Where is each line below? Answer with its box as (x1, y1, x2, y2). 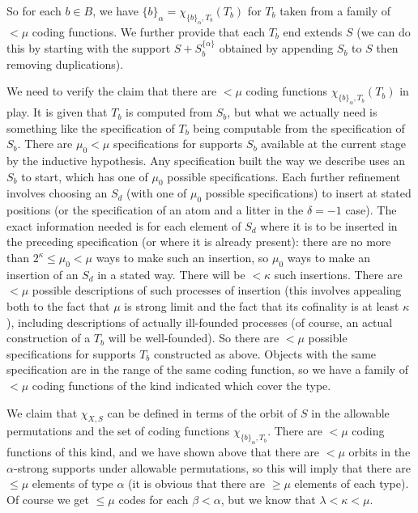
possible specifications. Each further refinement (167, 167, 401, 184)
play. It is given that (6, 104, 108, 121)
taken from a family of (279, 2, 391, 19)
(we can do (356, 23, 411, 40)
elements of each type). (294, 475, 409, 492)
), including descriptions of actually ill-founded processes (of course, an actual (6, 313, 393, 330)
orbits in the (348, 443, 411, 460)
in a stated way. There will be (97, 265, 245, 282)
